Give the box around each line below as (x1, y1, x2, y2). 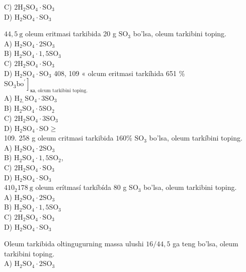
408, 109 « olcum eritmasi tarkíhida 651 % (54, 67, 185, 78)
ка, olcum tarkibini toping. (30, 88, 88, 93)
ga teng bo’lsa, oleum (173, 238, 238, 249)
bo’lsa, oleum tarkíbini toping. (149, 132, 242, 143)
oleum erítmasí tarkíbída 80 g (35, 182, 127, 192)
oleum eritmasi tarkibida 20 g (25, 28, 116, 39)
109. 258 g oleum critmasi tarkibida (4, 132, 114, 143)
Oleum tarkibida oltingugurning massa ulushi (4, 238, 144, 249)
